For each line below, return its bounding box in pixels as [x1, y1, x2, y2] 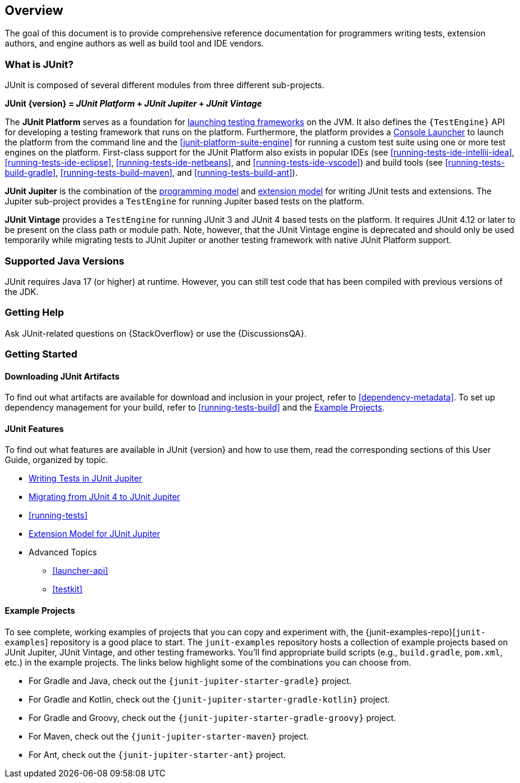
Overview [5, 3, 64, 18]
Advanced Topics [29, 547, 97, 558]
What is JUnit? [5, 58, 74, 70]
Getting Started [5, 348, 77, 361]
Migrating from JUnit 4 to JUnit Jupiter [29, 492, 180, 502]
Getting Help [5, 306, 64, 319]
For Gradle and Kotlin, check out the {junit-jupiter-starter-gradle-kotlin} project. [29, 694, 390, 704]
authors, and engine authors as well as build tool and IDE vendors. [5, 38, 264, 49]
